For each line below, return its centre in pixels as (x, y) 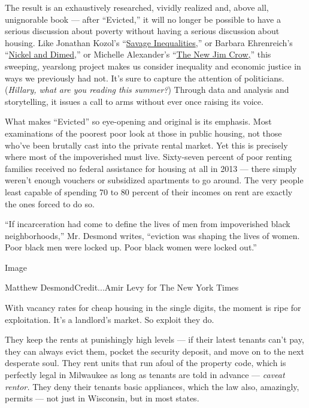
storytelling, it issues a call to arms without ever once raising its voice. (134, 101)
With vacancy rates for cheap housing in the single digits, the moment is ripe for (153, 308)
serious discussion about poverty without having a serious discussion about (142, 31)
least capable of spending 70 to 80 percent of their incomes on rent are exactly (149, 191)
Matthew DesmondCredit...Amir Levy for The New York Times (122, 287)
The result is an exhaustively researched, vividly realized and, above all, (137, 7)
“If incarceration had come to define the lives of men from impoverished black (148, 224)
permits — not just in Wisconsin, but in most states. (102, 398)
